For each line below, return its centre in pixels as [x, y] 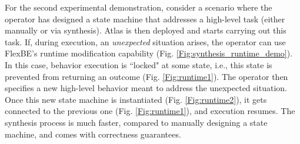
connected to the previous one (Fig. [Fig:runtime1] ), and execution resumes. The [150, 111]
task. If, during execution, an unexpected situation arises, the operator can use [145, 41]
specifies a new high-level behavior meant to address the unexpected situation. [146, 88]
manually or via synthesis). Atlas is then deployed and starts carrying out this [146, 30]
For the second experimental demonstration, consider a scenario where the [139, 7]
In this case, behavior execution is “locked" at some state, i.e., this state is [139, 64]
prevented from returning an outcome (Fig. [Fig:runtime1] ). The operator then [146, 76]
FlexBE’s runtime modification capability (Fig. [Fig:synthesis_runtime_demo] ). [149, 53]
